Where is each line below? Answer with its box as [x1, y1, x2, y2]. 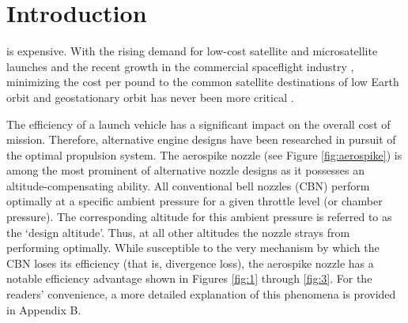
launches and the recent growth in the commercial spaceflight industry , [6, 58, 354, 74]
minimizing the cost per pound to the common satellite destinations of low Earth [6, 73, 399, 90]
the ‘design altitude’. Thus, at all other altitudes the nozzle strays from [6, 223, 350, 240]
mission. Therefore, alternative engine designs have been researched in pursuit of [6, 131, 396, 148]
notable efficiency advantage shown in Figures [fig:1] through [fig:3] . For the [6, 270, 372, 287]
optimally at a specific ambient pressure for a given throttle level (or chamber [6, 193, 383, 209]
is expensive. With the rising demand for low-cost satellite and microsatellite [6, 43, 378, 59]
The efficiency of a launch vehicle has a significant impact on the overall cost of [6, 115, 391, 132]
